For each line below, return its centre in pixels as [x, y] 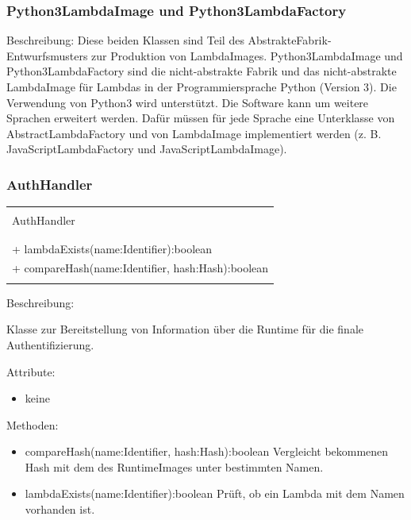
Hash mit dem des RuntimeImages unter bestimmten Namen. [174, 466]
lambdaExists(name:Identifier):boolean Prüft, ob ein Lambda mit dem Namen [215, 493]
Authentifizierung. [50, 344]
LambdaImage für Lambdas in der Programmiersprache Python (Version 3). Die [202, 87]
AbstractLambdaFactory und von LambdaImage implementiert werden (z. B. [194, 133]
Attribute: [31, 371]
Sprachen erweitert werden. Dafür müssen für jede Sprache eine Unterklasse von [201, 118]
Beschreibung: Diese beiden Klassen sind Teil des [125, 40]
